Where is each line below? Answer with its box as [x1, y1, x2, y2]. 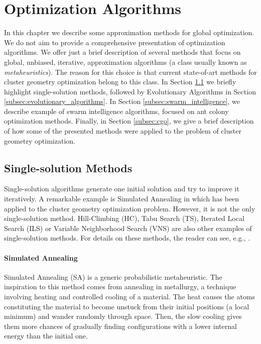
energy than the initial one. [4, 330, 88, 341]
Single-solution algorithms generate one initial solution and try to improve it [4, 183, 239, 194]
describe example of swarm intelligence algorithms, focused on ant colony [4, 105, 229, 116]
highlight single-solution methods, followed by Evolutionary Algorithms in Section [4, 86, 256, 96]
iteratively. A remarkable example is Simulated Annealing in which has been [4, 193, 239, 204]
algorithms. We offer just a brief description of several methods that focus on [4, 47, 241, 57]
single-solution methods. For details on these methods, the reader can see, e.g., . [4, 233, 250, 243]
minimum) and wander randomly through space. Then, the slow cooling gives [4, 311, 242, 321]
